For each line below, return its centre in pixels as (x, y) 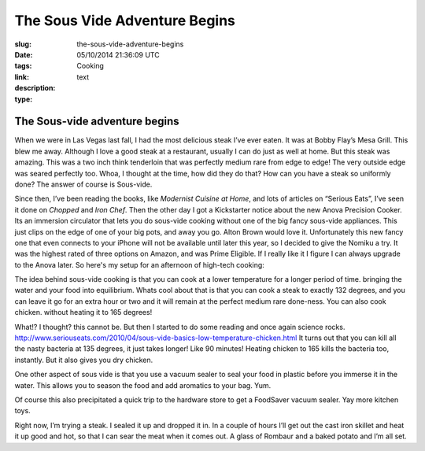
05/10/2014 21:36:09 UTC (118, 54)
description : (35, 88)
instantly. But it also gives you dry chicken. (84, 360)
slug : (23, 44)
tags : (23, 66)
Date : (24, 54)
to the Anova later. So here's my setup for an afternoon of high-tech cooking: (140, 264)
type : (24, 99)
